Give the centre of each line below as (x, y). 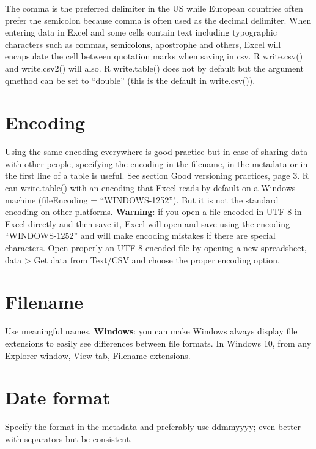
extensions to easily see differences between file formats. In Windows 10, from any (158, 343)
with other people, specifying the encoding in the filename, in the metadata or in (156, 163)
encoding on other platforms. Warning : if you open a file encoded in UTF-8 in (153, 212)
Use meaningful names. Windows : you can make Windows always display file (151, 331)
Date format (58, 397)
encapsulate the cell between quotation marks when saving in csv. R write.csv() (154, 56)
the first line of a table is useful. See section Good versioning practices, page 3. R (157, 175)
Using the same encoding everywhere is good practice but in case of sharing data (156, 152)
